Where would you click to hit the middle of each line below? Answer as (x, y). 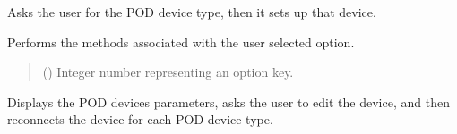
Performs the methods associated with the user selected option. (181, 42)
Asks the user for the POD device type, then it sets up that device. (192, 12)
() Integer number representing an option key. (168, 72)
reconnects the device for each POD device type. (140, 119)
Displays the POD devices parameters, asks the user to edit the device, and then (228, 101)
